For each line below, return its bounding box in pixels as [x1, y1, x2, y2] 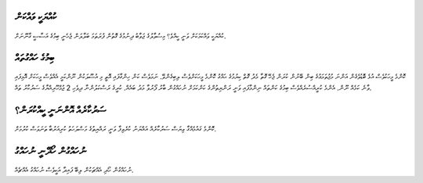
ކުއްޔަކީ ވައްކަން [14, 10, 57, 23]
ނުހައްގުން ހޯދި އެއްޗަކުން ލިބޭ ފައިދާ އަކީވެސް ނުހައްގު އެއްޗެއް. [14, 165, 134, 174]
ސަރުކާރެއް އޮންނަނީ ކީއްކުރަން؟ [14, 103, 107, 117]
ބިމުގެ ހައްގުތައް [14, 52, 55, 65]
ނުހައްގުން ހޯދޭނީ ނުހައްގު [14, 145, 86, 158]
